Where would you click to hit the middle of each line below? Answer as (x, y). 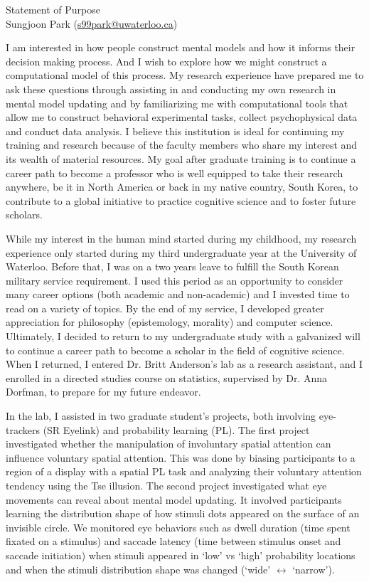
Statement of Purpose (53, 9)
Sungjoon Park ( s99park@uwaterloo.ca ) (92, 23)
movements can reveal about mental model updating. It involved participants (174, 499)
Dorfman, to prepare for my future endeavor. (103, 392)
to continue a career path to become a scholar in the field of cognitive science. (175, 350)
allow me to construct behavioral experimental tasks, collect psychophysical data (182, 117)
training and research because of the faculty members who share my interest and (182, 145)
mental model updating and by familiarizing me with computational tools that (177, 103)
